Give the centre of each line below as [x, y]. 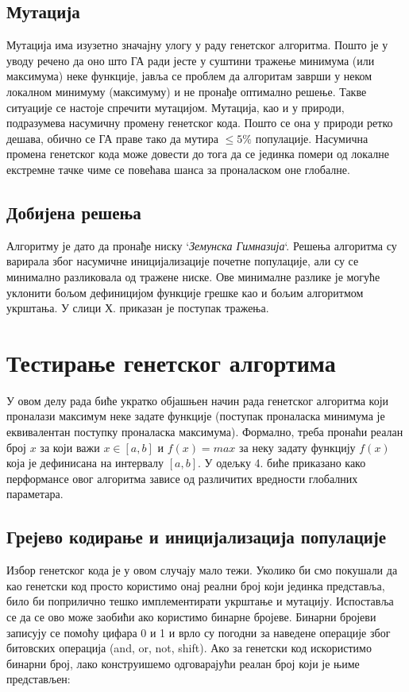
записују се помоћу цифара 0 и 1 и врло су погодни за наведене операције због [199, 632]
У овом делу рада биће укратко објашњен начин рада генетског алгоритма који [198, 400]
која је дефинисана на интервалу [85, 463]
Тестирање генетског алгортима [171, 362]
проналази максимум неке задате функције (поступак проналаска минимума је [196, 416]
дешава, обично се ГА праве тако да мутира [112, 138]
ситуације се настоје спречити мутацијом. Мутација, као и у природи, [176, 107]
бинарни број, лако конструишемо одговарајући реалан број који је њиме [183, 663]
